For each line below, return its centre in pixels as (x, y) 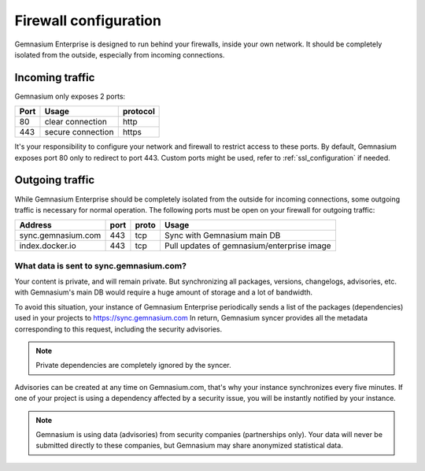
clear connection (76, 122)
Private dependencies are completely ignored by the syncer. (133, 365)
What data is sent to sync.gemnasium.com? (100, 265)
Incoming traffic (55, 78)
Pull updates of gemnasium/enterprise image (248, 246)
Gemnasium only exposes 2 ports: (70, 96)
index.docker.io (48, 246)
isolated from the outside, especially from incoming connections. (120, 54)
